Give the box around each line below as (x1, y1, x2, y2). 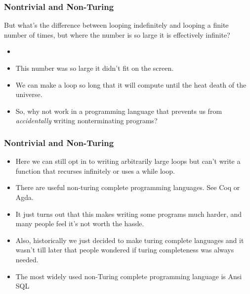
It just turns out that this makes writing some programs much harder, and (15, 208, 242, 219)
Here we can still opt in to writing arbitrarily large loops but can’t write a (15, 156, 241, 166)
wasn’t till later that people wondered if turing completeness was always (15, 245, 234, 255)
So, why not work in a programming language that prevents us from (15, 105, 222, 116)
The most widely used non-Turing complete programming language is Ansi (15, 271, 242, 281)
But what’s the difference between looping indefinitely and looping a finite (4, 20, 229, 30)
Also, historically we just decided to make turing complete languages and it (15, 235, 244, 245)
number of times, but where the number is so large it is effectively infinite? (4, 29, 230, 40)
